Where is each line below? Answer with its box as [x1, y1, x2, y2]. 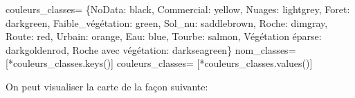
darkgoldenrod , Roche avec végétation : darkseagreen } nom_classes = [6, 42, 296, 57]
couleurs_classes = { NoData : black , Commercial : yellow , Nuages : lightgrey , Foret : [6, 2, 350, 16]
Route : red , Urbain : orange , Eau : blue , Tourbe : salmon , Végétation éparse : [6, 29, 322, 43]
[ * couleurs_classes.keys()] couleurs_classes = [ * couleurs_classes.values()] [6, 56, 313, 70]
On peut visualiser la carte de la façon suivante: [6, 79, 208, 93]
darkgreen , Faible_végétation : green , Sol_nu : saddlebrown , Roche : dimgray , [6, 15, 328, 30]
